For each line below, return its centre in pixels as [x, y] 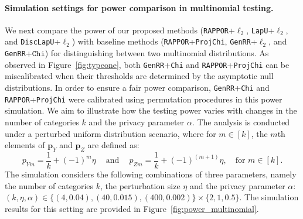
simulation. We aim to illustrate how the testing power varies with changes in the [151, 110]
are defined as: [113, 145]
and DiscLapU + [33, 41]
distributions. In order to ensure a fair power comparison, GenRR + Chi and [137, 88]
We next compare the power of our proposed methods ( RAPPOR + [120, 30]
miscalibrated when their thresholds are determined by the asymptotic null [139, 76]
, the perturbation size [140, 185]
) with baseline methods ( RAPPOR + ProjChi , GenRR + [164, 41]
